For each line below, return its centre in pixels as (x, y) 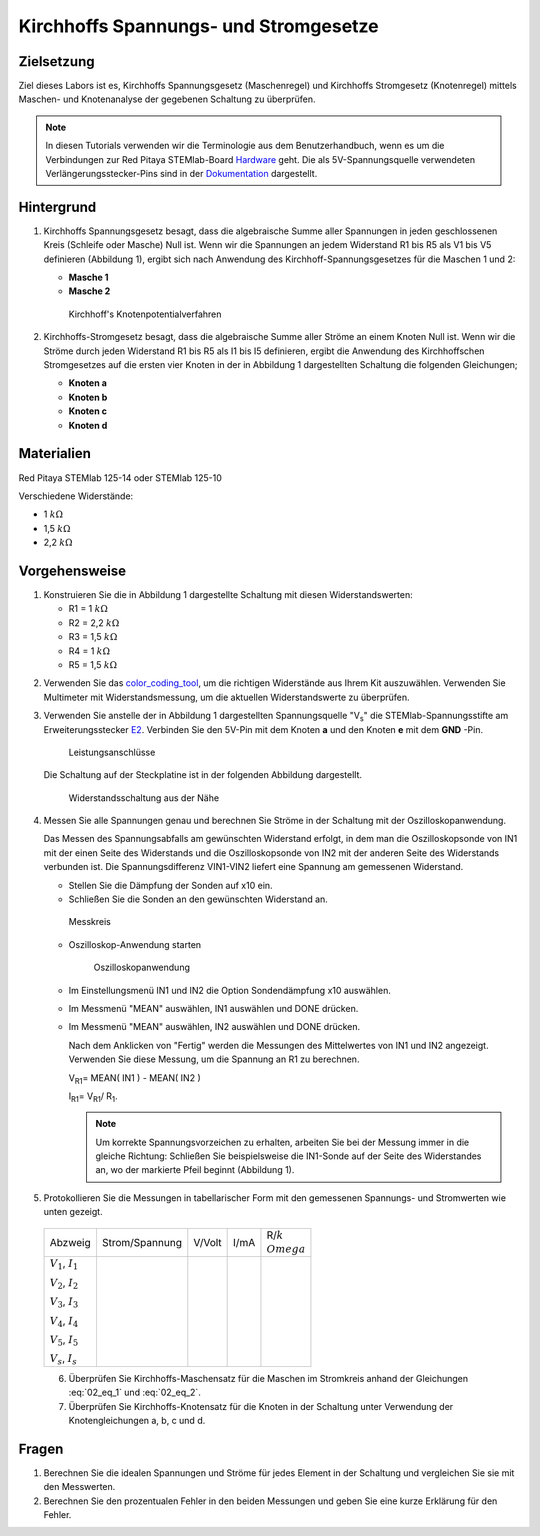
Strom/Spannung (141, 1243)
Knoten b (88, 397)
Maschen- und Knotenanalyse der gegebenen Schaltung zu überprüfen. (167, 99)
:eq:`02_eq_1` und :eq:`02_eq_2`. (135, 1392)
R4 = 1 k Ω (89, 651)
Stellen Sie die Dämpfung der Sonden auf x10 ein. (171, 885)
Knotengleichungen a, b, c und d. (137, 1420)
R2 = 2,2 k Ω (94, 622)
